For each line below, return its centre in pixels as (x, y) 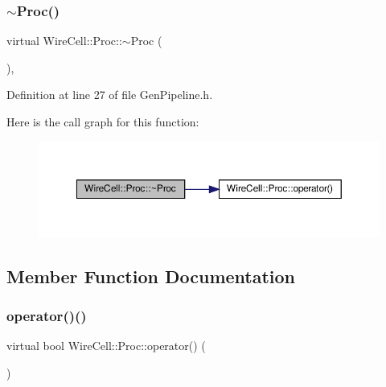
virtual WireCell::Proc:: (64, 41)
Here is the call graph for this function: (103, 121)
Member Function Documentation (151, 276)
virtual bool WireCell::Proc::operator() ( (106, 346)
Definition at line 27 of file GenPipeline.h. (110, 95)
